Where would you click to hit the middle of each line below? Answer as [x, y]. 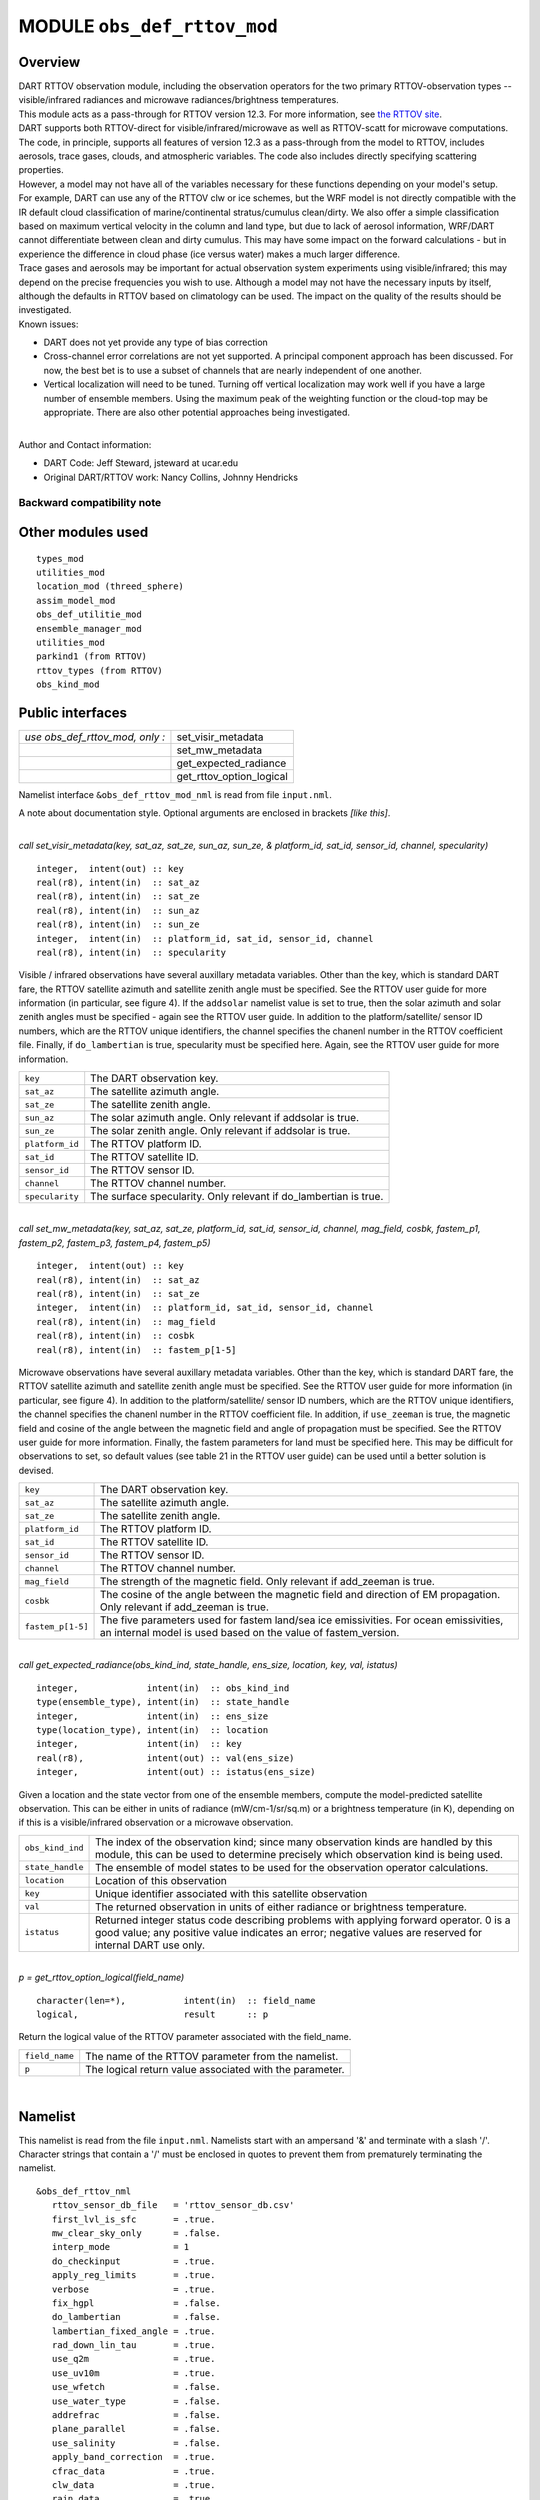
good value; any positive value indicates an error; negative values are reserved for [289, 1932]
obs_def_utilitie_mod [89, 614]
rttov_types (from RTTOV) [100, 670]
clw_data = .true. [133, 2484]
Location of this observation [161, 1880]
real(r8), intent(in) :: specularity [131, 952]
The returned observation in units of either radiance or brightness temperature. [281, 1907]
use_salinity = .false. [136, 2443]
